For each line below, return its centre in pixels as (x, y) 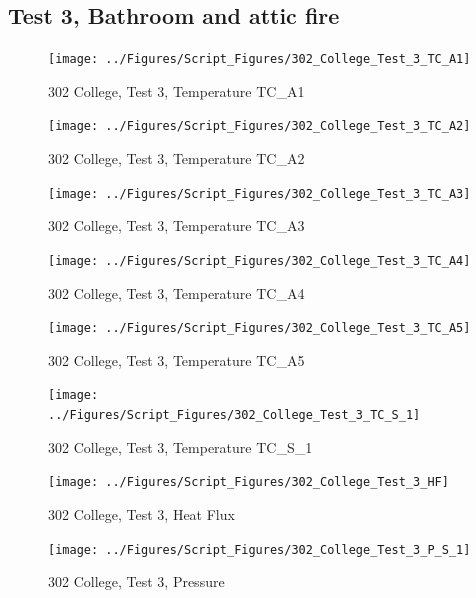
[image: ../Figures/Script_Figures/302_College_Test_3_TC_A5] (259, 328)
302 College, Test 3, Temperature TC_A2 (176, 158)
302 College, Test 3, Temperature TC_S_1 (180, 446)
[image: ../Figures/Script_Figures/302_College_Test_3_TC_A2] (259, 126)
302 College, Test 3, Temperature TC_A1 (176, 90)
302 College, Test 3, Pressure (136, 581)
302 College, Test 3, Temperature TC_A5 (176, 359)
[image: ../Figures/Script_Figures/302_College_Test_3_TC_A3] (259, 193)
